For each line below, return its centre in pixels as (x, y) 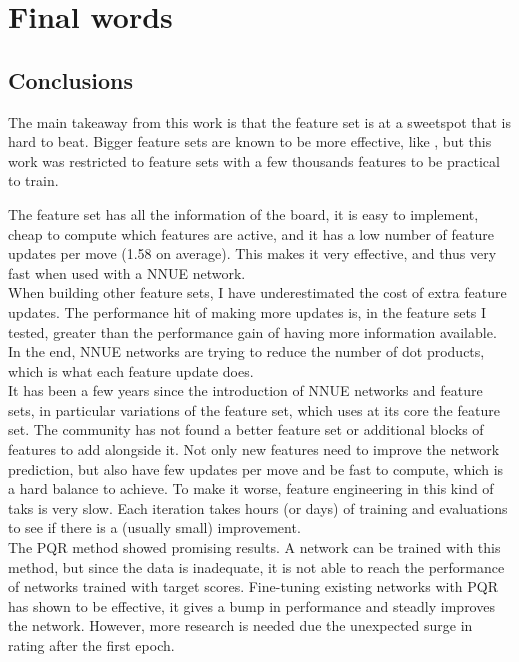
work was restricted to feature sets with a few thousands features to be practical (254, 160)
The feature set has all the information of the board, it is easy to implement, (243, 213)
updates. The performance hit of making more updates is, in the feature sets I (247, 311)
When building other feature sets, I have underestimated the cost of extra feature (257, 292)
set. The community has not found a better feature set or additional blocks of (246, 429)
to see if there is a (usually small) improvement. (154, 527)
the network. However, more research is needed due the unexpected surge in (240, 625)
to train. (33, 180)
